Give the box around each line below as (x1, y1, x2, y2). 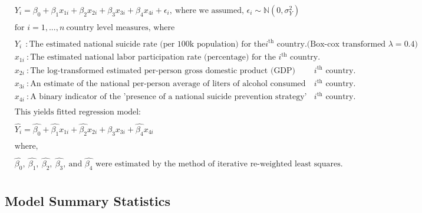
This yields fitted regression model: (14, 107, 141, 116)
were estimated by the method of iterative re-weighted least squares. (95, 160, 343, 169)
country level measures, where (66, 24, 175, 32)
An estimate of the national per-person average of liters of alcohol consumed (30, 80, 306, 89)
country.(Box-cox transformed (276, 40, 386, 48)
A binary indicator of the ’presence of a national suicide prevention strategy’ (30, 93, 307, 101)
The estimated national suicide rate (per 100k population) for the (29, 40, 266, 48)
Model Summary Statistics (5, 192, 170, 210)
